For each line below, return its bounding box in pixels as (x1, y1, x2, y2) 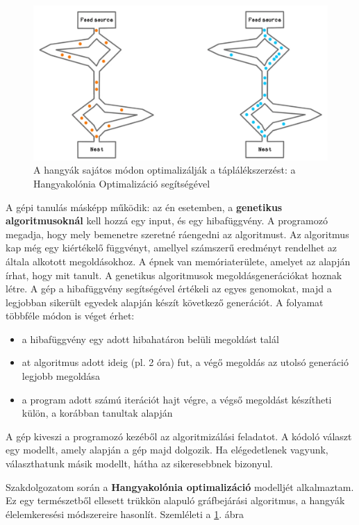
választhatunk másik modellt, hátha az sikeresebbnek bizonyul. (6, 456, 273, 471)
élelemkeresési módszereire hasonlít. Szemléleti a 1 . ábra (6, 506, 244, 521)
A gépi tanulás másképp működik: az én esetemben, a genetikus (6, 199, 283, 214)
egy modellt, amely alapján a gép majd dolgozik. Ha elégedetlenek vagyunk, (6, 442, 328, 457)
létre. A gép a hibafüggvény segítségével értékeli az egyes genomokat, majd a (6, 281, 332, 296)
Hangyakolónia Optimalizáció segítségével (33, 176, 210, 190)
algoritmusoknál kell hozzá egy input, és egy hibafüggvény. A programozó (6, 213, 328, 228)
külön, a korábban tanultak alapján (22, 406, 173, 420)
